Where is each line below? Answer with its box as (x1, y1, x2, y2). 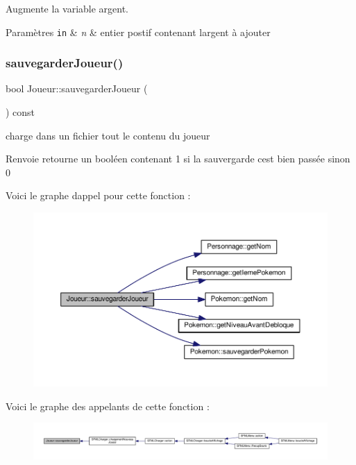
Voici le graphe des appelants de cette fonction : (6, 398, 210, 413)
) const (6, 105, 35, 119)
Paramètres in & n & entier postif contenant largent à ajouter (6, 24, 271, 39)
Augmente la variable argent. (6, 1, 129, 15)
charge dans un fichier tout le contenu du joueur (6, 128, 210, 142)
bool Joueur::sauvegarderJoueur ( (6, 81, 148, 96)
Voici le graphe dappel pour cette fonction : (6, 188, 191, 203)
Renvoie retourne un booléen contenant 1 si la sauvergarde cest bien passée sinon (6, 151, 350, 166)
